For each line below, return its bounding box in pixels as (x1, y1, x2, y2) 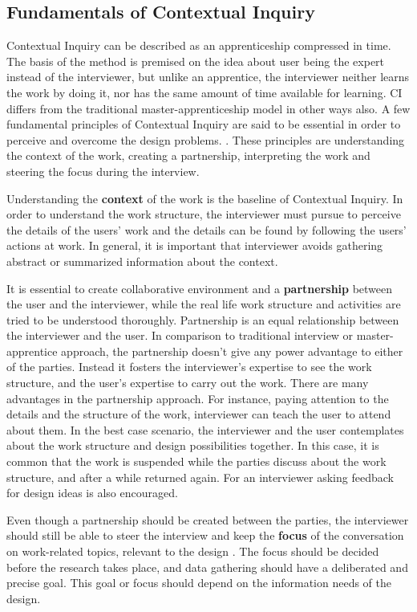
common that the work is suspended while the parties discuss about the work (6, 453, 387, 470)
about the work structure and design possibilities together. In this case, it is (6, 437, 379, 454)
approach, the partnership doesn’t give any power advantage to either (61, 342, 403, 359)
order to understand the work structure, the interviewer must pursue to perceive (6, 206, 401, 222)
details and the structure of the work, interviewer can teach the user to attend (6, 406, 391, 422)
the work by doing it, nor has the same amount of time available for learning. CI (6, 84, 403, 100)
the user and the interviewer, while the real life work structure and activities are (6, 296, 401, 312)
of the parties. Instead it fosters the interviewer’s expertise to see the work (6, 358, 372, 375)
